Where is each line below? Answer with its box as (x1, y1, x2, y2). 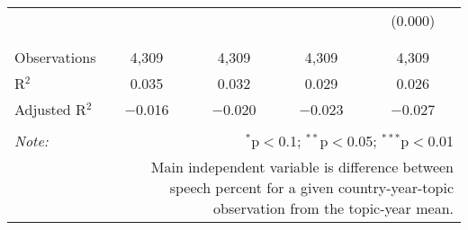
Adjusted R (14, 99, 86, 119)
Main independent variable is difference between (150, 156, 454, 177)
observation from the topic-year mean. (213, 198, 454, 218)
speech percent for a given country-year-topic (169, 177, 454, 198)
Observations (14, 47, 96, 67)
